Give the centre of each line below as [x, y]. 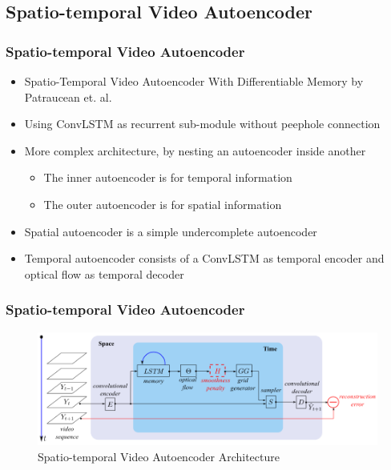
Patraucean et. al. [68, 96]
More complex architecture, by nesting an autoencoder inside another [195, 150]
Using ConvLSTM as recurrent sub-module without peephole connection [202, 124]
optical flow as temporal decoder [104, 273]
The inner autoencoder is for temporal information [168, 177]
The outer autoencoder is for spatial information [163, 204]
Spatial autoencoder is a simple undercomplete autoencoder [171, 231]
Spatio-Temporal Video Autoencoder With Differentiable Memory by [194, 81]
